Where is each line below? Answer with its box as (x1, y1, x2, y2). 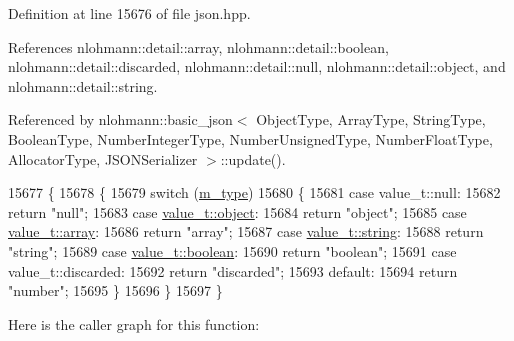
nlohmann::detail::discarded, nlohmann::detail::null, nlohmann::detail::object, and (8, 56, 506, 77)
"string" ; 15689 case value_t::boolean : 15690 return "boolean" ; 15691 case (8, 240, 457, 261)
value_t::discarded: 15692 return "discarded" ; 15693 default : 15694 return (8, 260, 458, 281)
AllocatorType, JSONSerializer (8, 148, 198, 169)
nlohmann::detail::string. (8, 75, 158, 96)
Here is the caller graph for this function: (8, 313, 260, 334)
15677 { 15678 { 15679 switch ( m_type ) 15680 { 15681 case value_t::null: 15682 (8, 182, 501, 203)
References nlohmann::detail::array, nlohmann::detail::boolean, (8, 36, 389, 57)
